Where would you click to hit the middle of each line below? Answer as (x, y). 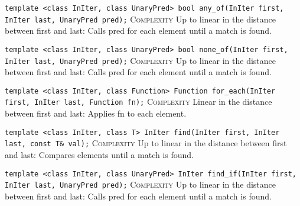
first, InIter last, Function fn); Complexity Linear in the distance (138, 102)
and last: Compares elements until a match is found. (99, 155)
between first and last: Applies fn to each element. (96, 113)
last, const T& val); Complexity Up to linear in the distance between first (146, 143)
